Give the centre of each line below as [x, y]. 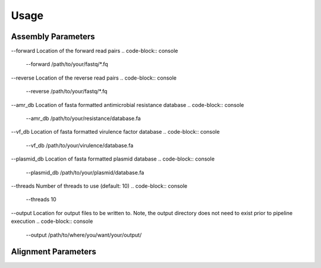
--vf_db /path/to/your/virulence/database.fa [80, 145]
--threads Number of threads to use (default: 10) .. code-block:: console [99, 186]
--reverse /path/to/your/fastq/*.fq [67, 92]
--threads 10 [41, 200]
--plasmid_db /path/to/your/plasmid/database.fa [85, 172]
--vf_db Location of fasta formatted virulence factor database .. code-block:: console [115, 132]
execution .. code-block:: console [52, 221]
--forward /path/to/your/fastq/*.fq [67, 64]
